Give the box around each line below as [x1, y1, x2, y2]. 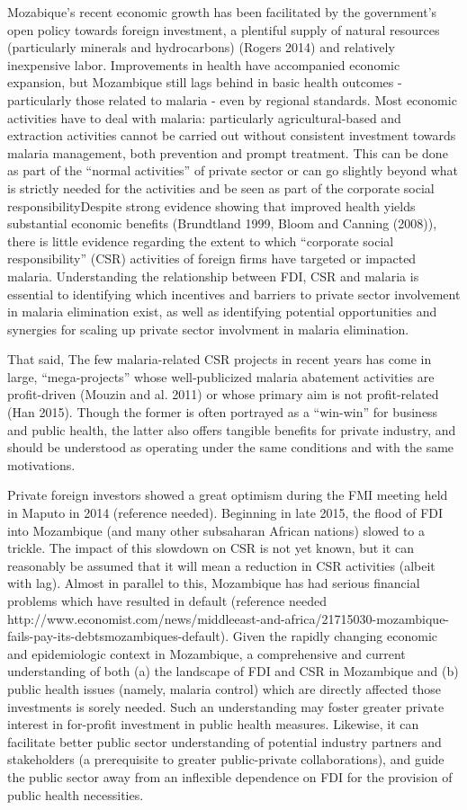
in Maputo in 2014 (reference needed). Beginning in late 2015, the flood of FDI [7, 503, 444, 522]
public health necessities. [7, 785, 144, 804]
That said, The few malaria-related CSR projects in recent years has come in [7, 350, 432, 369]
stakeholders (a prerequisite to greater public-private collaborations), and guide [7, 750, 445, 769]
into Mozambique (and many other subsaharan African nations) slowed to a [7, 521, 426, 539]
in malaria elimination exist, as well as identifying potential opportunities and [7, 302, 437, 321]
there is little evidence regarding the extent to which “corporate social [7, 231, 394, 250]
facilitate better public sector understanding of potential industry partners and [7, 732, 442, 751]
